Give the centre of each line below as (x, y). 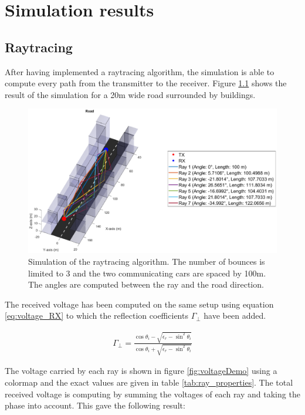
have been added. (235, 316)
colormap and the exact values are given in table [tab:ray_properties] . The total (149, 382)
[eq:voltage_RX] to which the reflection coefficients (96, 316)
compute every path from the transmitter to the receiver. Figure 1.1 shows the (146, 83)
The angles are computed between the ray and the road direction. (146, 284)
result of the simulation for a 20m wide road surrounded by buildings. (130, 94)
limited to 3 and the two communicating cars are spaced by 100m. (147, 273)
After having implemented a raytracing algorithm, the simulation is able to (140, 71)
